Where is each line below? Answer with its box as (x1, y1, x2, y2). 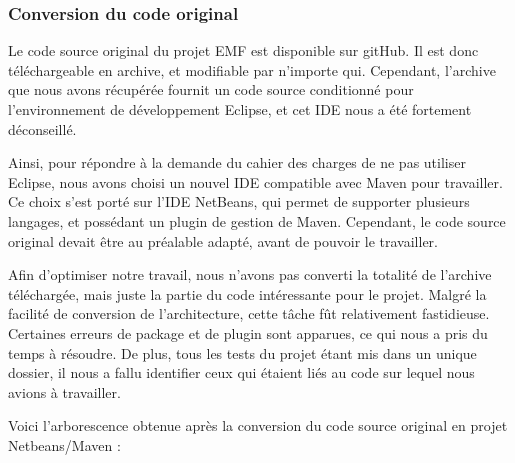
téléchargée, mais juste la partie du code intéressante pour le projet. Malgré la (8, 283, 487, 304)
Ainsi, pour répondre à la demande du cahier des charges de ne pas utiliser (8, 152, 466, 173)
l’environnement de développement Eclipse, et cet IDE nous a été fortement (8, 99, 472, 119)
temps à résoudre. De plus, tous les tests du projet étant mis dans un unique (8, 342, 477, 363)
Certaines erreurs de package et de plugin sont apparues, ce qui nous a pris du (8, 322, 488, 343)
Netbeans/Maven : (8, 434, 121, 455)
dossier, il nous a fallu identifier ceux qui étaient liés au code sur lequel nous (8, 362, 475, 383)
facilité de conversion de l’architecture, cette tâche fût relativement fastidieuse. (8, 303, 490, 324)
